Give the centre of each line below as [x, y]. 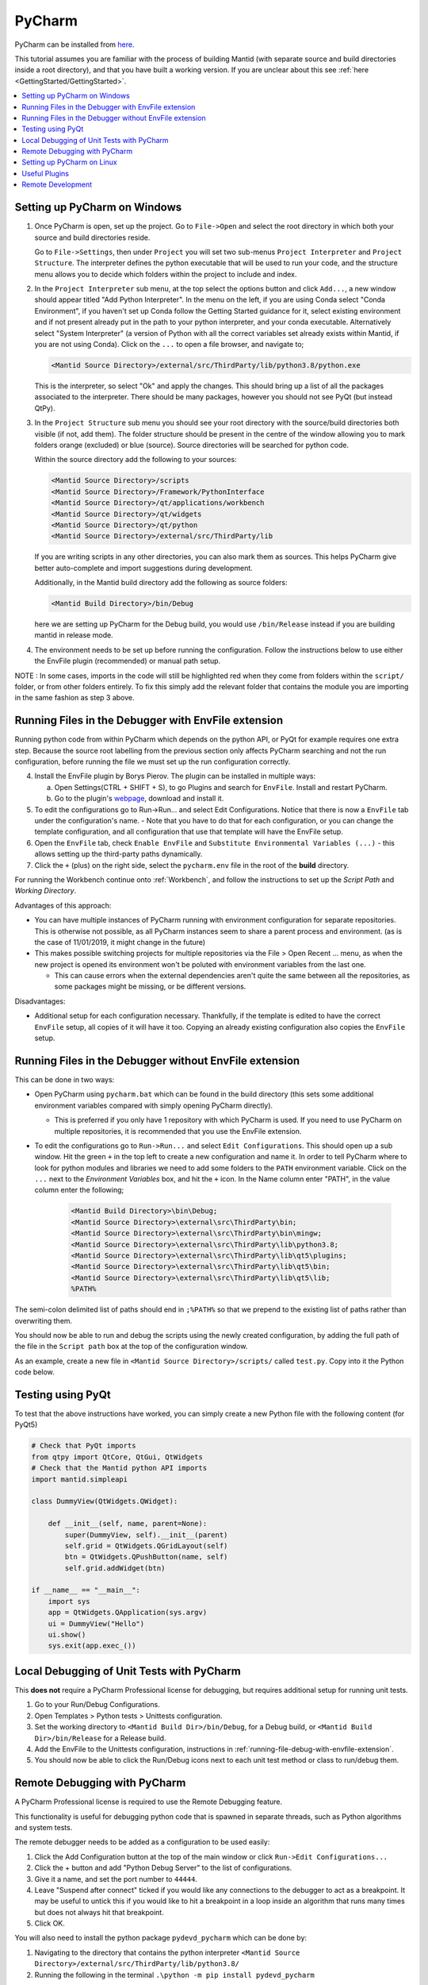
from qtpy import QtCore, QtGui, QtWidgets [117, 1457]
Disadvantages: [40, 1001]
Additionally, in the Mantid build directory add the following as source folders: [161, 583]
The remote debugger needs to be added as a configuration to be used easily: [142, 1842]
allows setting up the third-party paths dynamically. [118, 854]
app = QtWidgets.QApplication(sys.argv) [128, 1613]
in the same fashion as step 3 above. [75, 698]
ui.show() [67, 1635]
